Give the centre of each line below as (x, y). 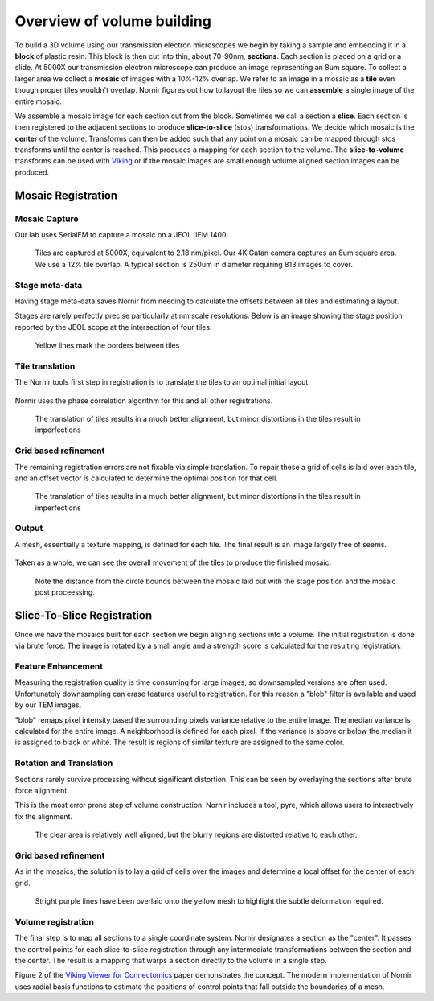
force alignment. (42, 790)
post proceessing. (65, 592)
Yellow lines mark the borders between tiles (107, 345)
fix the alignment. (43, 816)
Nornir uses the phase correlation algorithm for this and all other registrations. (144, 400)
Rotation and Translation (64, 763)
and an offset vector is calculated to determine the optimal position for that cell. (147, 478)
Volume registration (54, 921)
